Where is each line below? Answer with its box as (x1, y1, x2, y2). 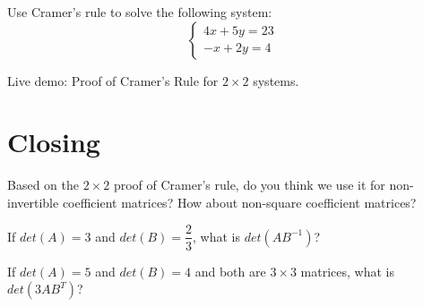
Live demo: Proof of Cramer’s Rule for (7, 71, 219, 90)
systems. (253, 71, 299, 90)
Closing (7, 124, 100, 160)
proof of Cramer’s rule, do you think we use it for (113, 175, 385, 194)
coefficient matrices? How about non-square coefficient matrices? (62, 192, 417, 211)
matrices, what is (300, 261, 394, 280)
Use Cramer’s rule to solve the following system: (7, 3, 272, 21)
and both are (194, 261, 266, 280)
